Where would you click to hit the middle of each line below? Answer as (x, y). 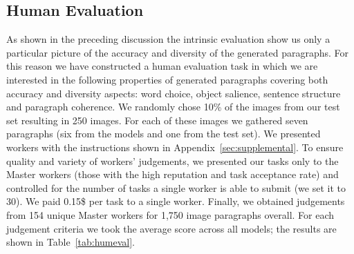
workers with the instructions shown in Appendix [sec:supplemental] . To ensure (175, 147)
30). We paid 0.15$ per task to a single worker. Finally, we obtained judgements (176, 201)
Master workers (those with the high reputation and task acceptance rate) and (173, 174)
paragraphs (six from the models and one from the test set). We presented (164, 134)
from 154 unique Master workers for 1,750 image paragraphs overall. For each (170, 214)
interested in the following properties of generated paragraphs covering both (167, 79)
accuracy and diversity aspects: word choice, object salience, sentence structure (174, 93)
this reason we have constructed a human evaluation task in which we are (162, 66)
